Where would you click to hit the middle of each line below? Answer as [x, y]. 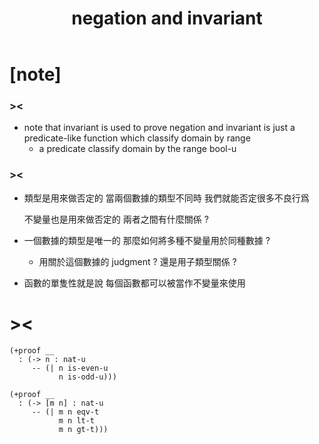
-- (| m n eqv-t [65, 412]
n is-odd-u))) [87, 377]
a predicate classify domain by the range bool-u [137, 149]
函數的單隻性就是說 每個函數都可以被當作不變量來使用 [134, 283]
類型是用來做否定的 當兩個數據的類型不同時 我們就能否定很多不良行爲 [166, 198]
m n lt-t [77, 420]
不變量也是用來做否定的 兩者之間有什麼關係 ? [116, 219]
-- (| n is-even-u [70, 368]
